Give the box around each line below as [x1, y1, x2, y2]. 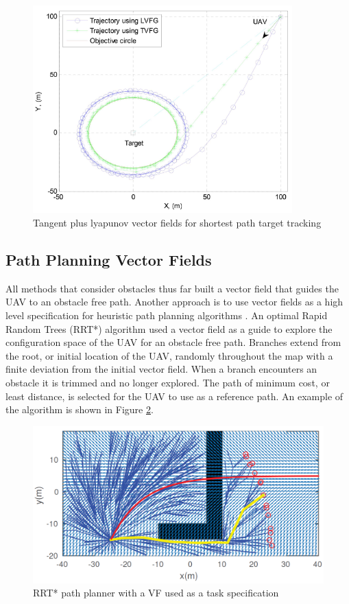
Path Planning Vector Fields [5, 249, 212, 270]
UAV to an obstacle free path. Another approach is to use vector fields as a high [5, 294, 344, 309]
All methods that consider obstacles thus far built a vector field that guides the [5, 281, 339, 295]
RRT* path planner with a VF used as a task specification [33, 585, 279, 600]
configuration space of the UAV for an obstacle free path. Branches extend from [5, 335, 341, 349]
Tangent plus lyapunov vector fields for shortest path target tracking [33, 216, 322, 230]
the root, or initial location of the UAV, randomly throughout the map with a [5, 348, 333, 362]
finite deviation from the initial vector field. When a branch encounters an [5, 362, 317, 376]
